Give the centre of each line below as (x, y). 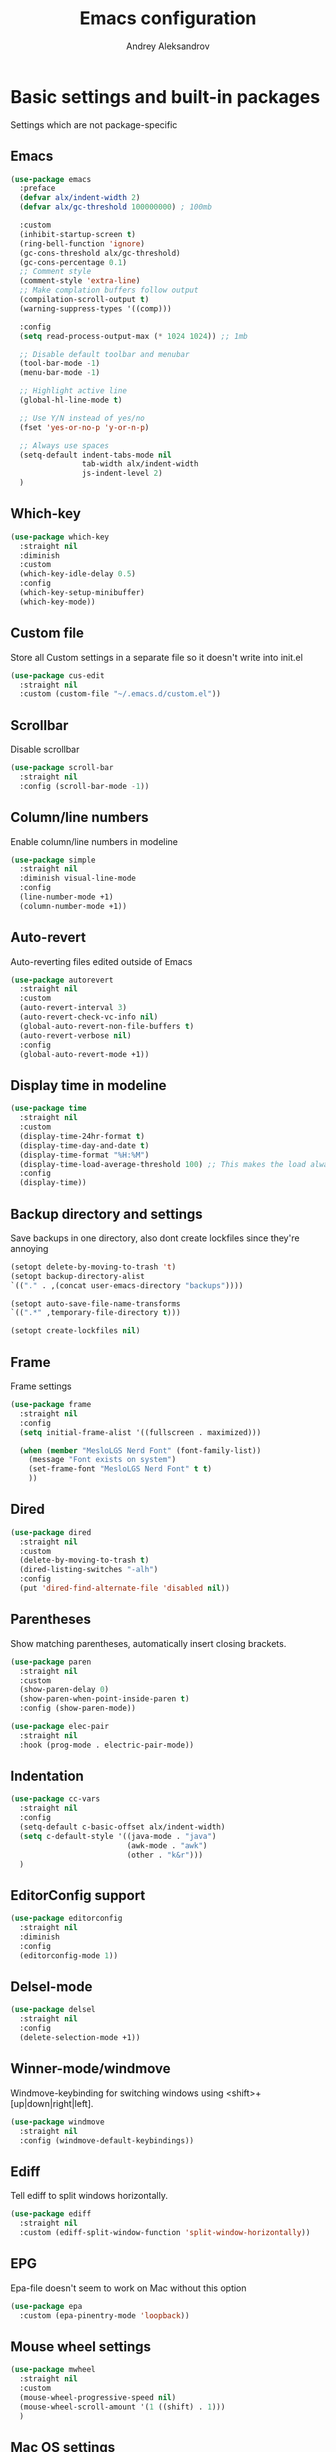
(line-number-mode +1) (66, 897)
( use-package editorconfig (66, 1918)
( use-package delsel (53, 2010)
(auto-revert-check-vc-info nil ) (89, 1017)
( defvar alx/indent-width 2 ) (80, 198)
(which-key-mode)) (58, 602)
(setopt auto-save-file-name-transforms (96, 1303)
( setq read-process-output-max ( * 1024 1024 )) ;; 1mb (133, 336)
